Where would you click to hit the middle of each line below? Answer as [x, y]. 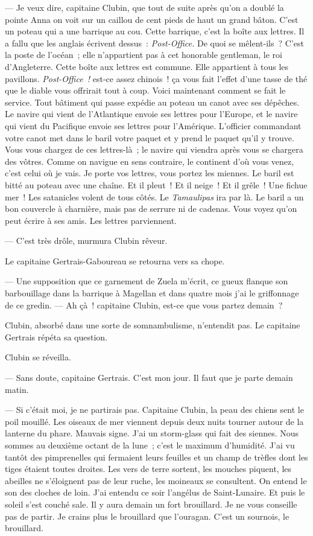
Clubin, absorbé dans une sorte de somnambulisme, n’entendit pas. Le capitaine [153, 325]
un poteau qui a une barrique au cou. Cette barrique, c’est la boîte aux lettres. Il [155, 31]
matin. [17, 389]
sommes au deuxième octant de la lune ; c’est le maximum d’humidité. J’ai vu [150, 445]
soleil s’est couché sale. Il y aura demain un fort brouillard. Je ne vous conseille [151, 504]
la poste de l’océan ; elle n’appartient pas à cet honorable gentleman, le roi [144, 55]
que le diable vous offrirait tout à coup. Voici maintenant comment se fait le [145, 90]
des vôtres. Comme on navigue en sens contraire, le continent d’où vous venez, [150, 161]
